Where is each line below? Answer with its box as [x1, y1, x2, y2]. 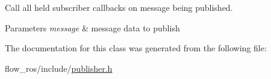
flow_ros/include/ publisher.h [5, 62, 113, 74]
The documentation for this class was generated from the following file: [5, 42, 267, 54]
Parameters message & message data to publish [5, 21, 180, 34]
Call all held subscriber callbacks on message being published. [5, 1, 233, 13]
